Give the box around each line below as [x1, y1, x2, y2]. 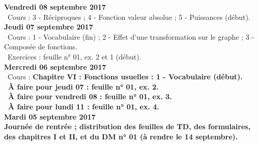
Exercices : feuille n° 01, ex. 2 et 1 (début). [7, 51, 141, 62]
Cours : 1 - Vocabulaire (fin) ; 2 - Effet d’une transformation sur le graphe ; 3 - [7, 31, 254, 42]
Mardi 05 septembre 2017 [4, 111, 96, 122]
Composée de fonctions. [4, 41, 78, 52]
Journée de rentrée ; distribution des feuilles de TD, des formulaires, [4, 121, 251, 132]
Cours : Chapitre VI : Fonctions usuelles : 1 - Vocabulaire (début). [7, 71, 243, 82]
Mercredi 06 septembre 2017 [4, 61, 106, 72]
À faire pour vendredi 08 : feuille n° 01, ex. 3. [8, 91, 172, 102]
